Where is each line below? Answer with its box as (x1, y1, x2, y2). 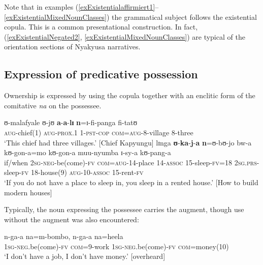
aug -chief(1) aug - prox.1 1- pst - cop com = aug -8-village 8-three (4, 127, 193, 137)
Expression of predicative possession (4, 66, 198, 82)
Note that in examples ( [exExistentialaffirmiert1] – (4, 2, 159, 12)
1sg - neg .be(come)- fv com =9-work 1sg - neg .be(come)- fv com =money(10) (4, 241, 229, 251)
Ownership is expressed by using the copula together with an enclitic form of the (4, 90, 255, 101)
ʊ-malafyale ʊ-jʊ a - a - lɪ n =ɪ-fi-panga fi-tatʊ (4, 117, 138, 128)
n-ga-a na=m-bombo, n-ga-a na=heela (4, 231, 123, 242)
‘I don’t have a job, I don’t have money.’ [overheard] (4, 251, 166, 261)
